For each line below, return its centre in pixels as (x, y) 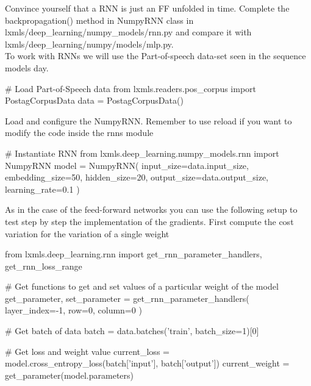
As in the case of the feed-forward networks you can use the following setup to (151, 209)
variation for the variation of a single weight (87, 233)
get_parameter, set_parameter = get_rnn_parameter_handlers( (127, 298)
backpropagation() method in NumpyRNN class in (99, 20)
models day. (27, 67)
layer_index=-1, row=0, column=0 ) (73, 310)
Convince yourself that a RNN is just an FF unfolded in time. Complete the (147, 8)
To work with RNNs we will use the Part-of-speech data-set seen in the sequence (155, 56)
